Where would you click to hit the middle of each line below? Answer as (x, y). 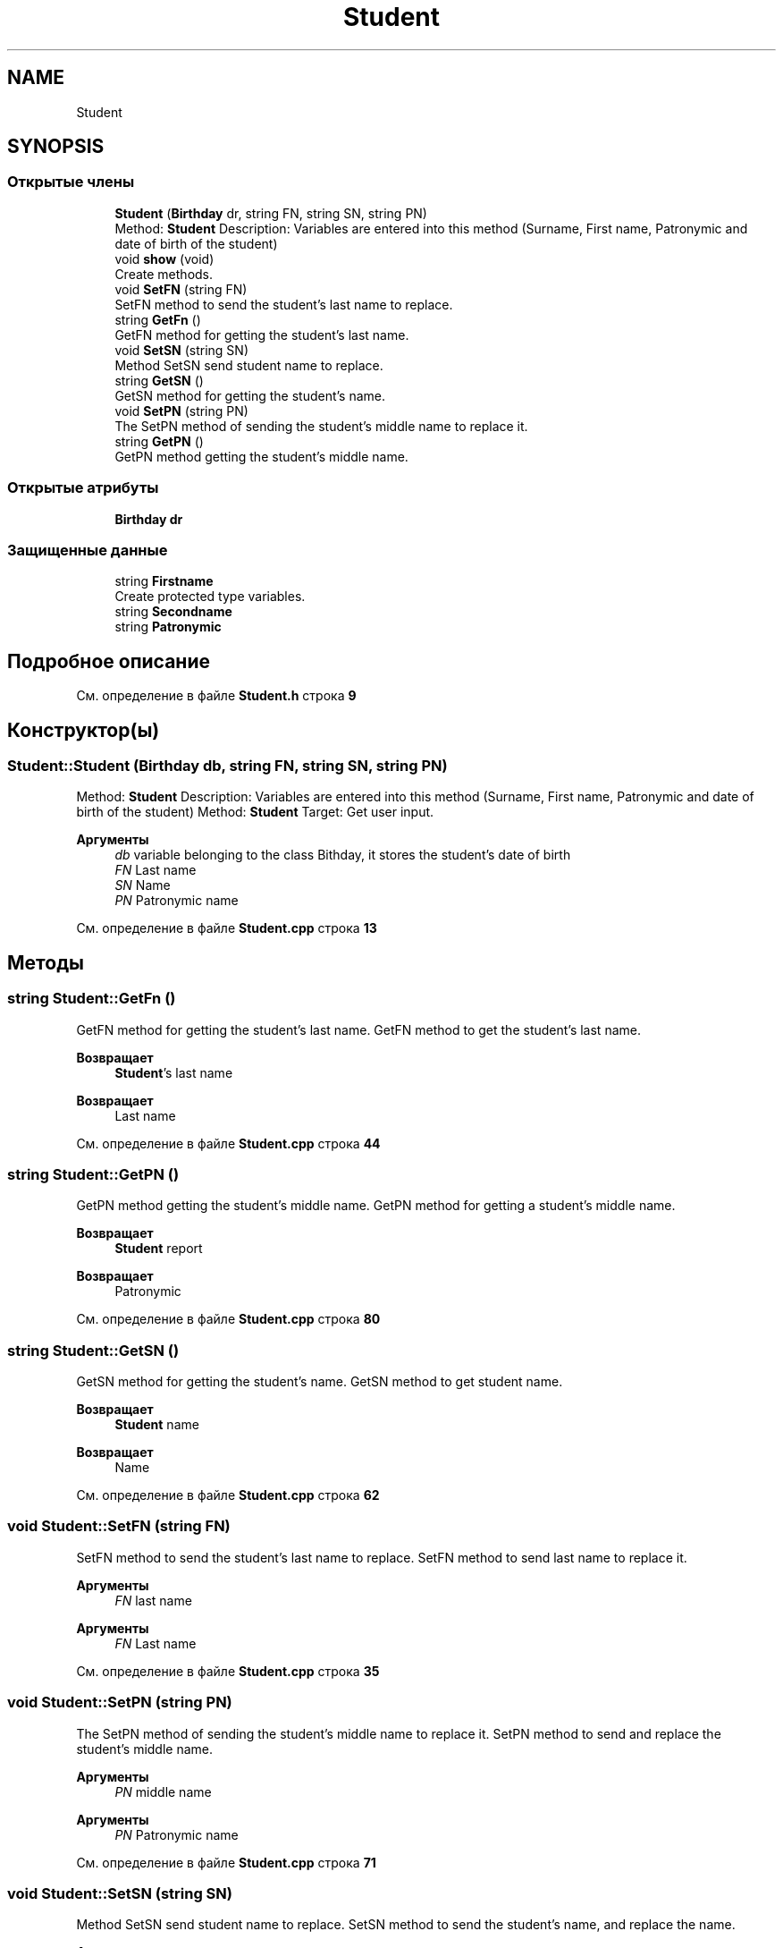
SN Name (143, 885)
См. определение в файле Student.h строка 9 (216, 696)
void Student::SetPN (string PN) (120, 1702)
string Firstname (164, 581)
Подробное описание (109, 661)
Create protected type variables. (210, 597)
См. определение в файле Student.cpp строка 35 (228, 1671)
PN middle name (163, 1791)
